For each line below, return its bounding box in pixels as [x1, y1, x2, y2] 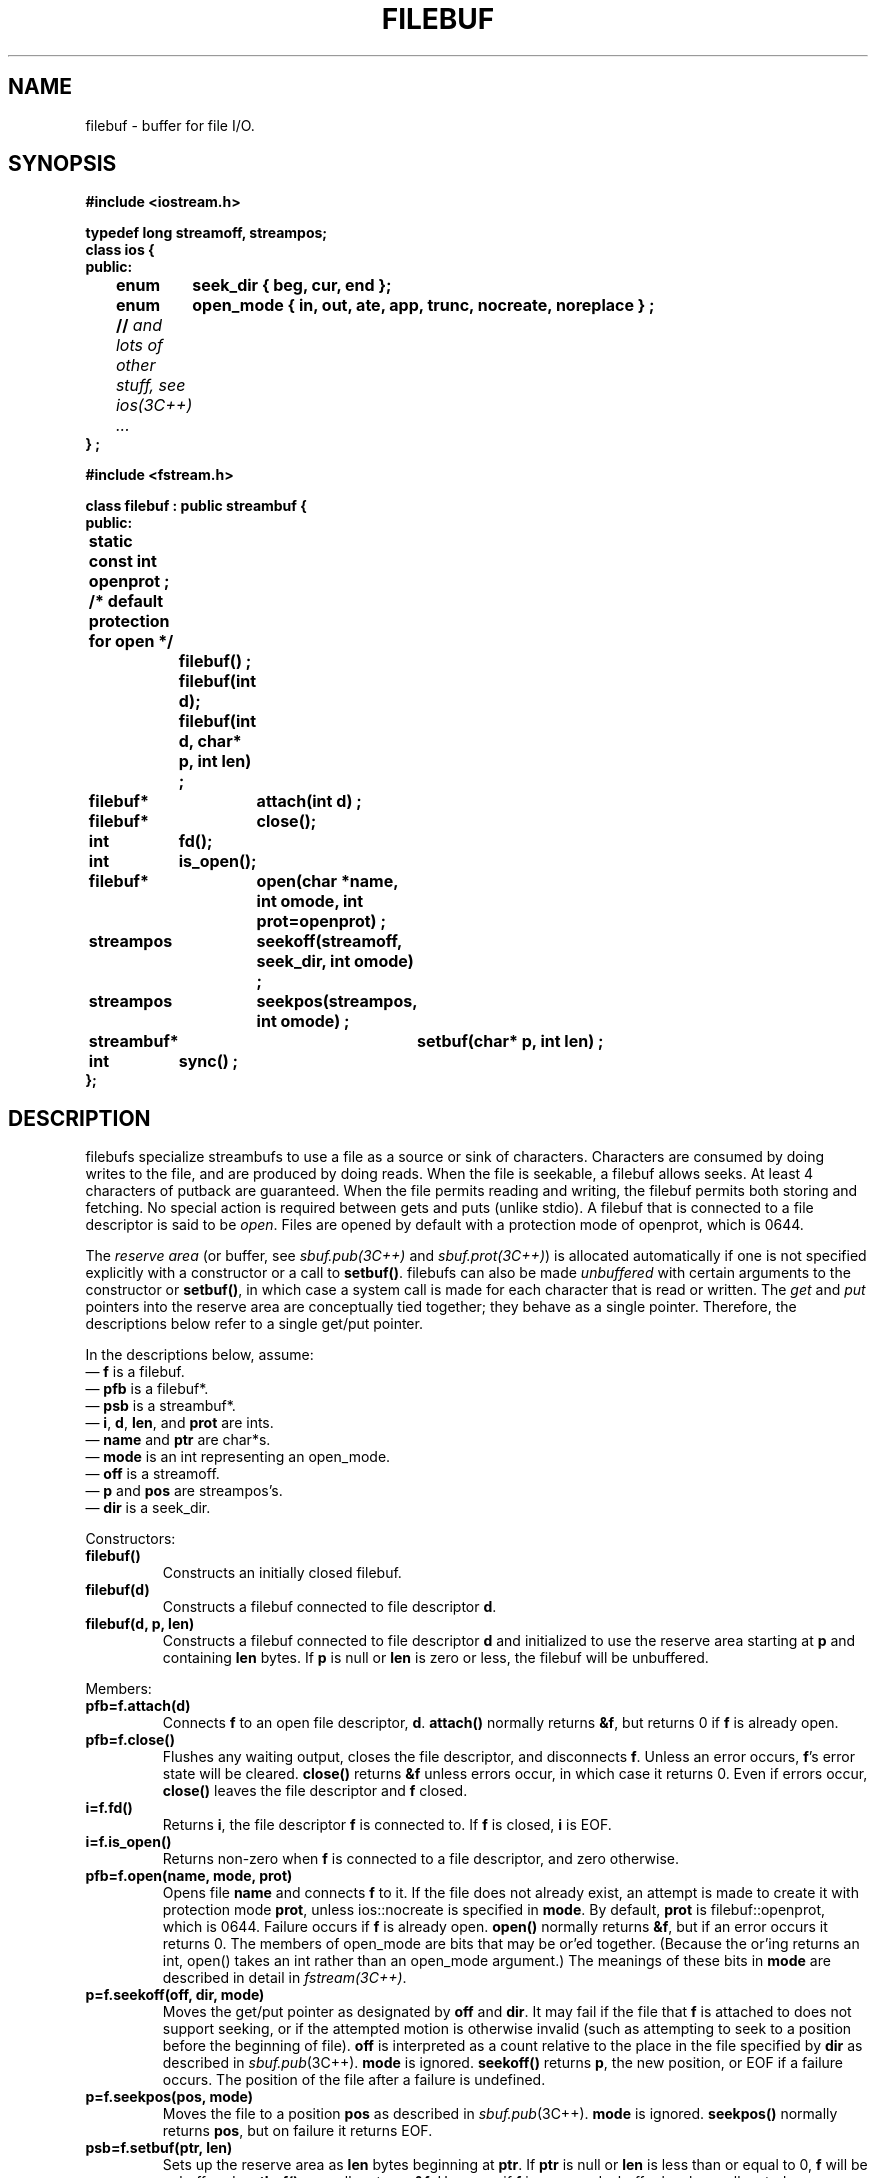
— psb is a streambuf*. [85, 1397, 236, 1415]
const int [88, 551, 157, 572]
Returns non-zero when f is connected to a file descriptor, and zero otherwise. [162, 1850, 679, 1868]
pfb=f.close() [85, 1731, 175, 1749]
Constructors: [85, 1530, 176, 1548]
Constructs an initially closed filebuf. [162, 1564, 402, 1582]
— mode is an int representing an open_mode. [85, 1448, 391, 1466]
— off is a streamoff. [85, 1465, 220, 1483]
